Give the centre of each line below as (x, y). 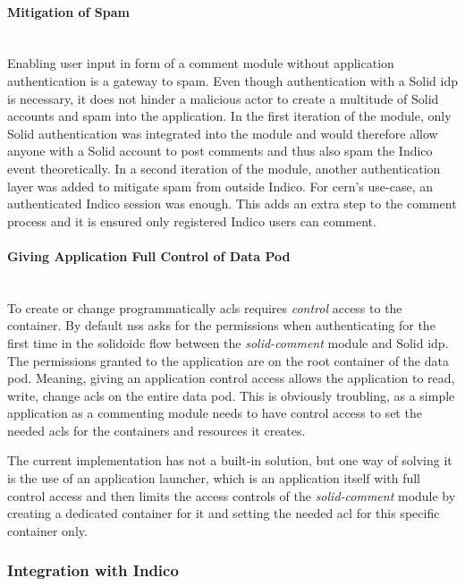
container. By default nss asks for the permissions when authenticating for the (221, 325)
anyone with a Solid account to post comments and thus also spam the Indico (220, 151)
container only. (47, 530)
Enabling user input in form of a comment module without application (201, 63)
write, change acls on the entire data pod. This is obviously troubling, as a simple (231, 395)
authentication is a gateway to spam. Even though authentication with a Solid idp (233, 80)
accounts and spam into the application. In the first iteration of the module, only (229, 116)
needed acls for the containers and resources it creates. (156, 430)
